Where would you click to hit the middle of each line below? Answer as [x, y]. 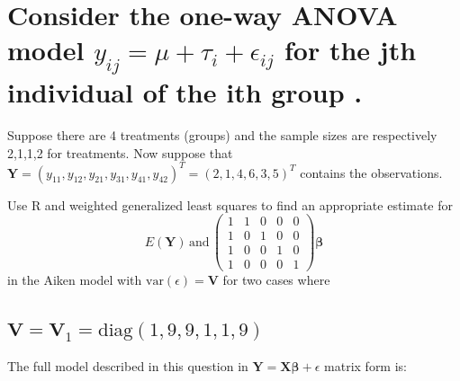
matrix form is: [365, 366]
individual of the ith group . [185, 91]
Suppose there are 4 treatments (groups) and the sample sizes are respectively [222, 134]
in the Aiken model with [75, 280]
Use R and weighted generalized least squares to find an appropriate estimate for [230, 204]
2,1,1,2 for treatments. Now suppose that [120, 152]
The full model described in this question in [128, 366]
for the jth [351, 50]
